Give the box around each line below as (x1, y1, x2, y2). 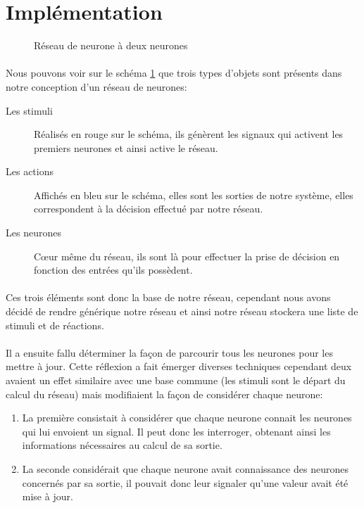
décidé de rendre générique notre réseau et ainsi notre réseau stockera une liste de (6, 304, 358, 319)
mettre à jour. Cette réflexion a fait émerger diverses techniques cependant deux (6, 359, 352, 374)
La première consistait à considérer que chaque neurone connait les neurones (22, 410, 352, 425)
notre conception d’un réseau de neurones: (6, 79, 187, 94)
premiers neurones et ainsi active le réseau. (34, 140, 218, 155)
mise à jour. (22, 489, 73, 504)
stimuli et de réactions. (6, 317, 104, 332)
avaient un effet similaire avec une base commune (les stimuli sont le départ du (6, 373, 346, 387)
